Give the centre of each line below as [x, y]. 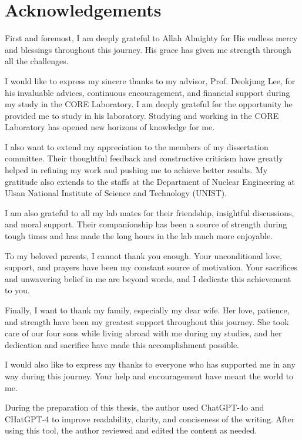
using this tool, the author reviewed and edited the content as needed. [131, 430]
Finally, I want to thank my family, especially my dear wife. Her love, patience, [147, 310]
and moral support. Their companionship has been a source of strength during [146, 224]
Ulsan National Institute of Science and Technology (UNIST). [116, 193]
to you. [17, 290]
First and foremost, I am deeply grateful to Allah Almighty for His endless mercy [151, 38]
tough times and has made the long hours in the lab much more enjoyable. [139, 236]
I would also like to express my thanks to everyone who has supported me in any [150, 364]
